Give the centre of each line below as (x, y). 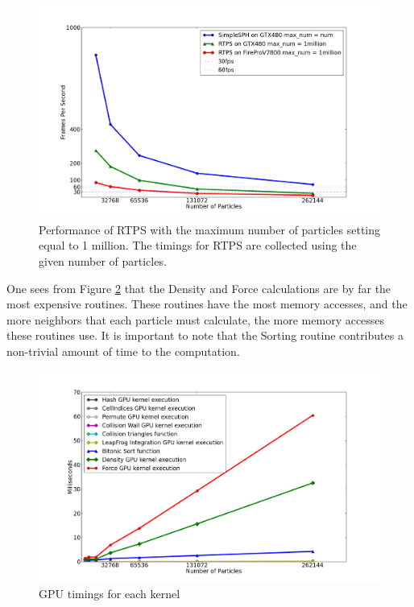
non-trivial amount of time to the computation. (123, 351)
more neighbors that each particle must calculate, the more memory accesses (196, 319)
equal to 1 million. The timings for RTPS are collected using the (198, 245)
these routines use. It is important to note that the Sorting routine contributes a (205, 335)
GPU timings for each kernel (110, 594)
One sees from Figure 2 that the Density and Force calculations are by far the (199, 288)
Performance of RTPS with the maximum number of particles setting (210, 229)
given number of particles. (103, 260)
